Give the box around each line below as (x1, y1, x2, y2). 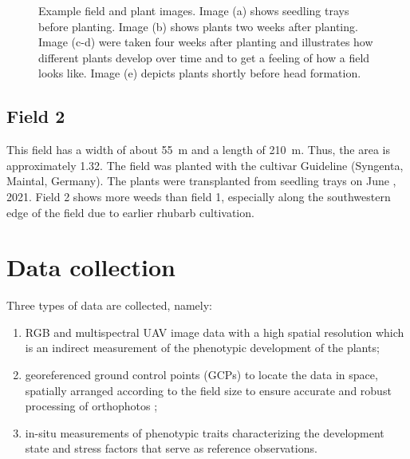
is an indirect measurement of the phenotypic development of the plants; (25, 339, 380, 356)
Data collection (6, 251, 176, 283)
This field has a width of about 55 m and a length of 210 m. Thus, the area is (6, 141, 391, 158)
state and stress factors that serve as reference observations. (25, 440, 317, 457)
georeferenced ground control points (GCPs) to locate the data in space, (25, 366, 378, 383)
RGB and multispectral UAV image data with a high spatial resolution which (25, 323, 404, 340)
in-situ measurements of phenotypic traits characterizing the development (25, 424, 384, 441)
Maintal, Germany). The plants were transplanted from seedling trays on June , (6, 172, 396, 189)
